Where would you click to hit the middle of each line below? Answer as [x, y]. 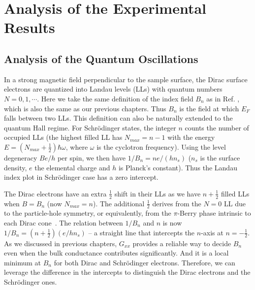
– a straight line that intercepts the [142, 232]
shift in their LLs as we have [158, 193]
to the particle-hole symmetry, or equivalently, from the [88, 213]
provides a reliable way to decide [182, 243]
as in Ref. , [223, 98]
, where [77, 146]
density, [16, 167]
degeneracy [21, 157]
